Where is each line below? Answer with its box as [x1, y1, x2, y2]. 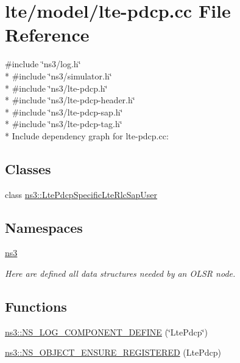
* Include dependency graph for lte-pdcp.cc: [5, 129, 169, 142]
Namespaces [5, 218, 83, 237]
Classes [5, 159, 51, 178]
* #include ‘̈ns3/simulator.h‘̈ [5, 69, 112, 82]
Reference [5, 22, 90, 47]
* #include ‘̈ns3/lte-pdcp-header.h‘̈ [5, 94, 135, 106]
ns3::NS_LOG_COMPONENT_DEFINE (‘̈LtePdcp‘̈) [5, 325, 208, 338]
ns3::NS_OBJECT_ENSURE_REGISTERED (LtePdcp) [5, 346, 221, 359]
